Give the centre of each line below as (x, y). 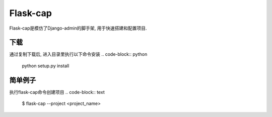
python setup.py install (46, 66)
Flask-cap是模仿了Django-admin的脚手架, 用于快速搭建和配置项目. (78, 28)
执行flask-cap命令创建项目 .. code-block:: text (57, 92)
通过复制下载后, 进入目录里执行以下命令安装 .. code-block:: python (78, 54)
